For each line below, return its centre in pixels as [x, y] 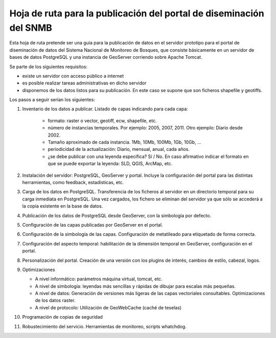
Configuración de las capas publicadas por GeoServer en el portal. [93, 224]
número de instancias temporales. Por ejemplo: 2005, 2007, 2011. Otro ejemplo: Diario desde [145, 128]
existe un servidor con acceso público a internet [73, 76]
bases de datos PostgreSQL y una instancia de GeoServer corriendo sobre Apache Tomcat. [106, 57]
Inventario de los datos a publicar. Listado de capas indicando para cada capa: [105, 109]
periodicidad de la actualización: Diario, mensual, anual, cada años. [119, 149]
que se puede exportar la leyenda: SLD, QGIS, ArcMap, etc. [110, 164]
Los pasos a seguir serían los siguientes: [52, 100]
